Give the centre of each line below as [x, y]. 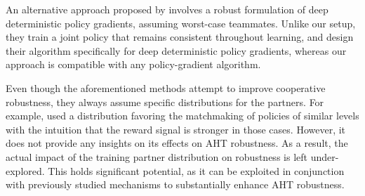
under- [325, 156]
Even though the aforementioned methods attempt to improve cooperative [166, 87]
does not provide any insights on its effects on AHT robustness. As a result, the [177, 143]
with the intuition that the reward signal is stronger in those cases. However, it [176, 129]
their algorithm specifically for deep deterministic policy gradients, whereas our [176, 50]
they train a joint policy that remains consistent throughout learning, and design [180, 37]
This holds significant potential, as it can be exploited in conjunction [196, 170]
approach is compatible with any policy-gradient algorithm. [133, 64]
